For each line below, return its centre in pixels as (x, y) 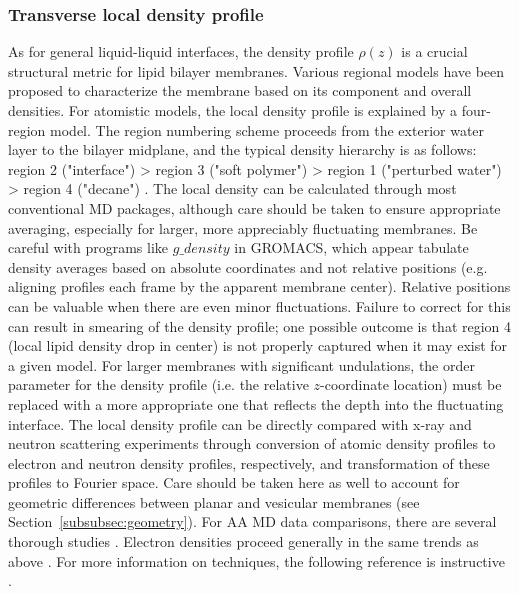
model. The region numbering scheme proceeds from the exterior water (267, 129)
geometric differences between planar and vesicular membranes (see (214, 501)
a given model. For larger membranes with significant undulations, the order (241, 364)
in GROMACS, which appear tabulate (351, 247)
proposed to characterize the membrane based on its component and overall (240, 90)
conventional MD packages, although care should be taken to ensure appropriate (254, 207)
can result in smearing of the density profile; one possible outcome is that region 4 (260, 325)
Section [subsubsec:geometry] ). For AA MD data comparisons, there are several (252, 521)
